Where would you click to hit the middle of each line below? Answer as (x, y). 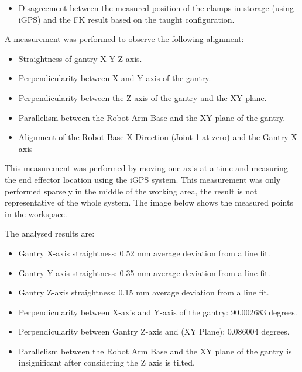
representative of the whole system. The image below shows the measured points (149, 202)
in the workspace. (36, 213)
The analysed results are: (50, 233)
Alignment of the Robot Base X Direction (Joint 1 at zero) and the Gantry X (158, 137)
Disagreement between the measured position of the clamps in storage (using (156, 8)
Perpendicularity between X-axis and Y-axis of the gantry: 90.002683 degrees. (158, 312)
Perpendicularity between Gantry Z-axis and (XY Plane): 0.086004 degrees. (154, 331)
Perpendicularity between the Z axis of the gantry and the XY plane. (143, 97)
